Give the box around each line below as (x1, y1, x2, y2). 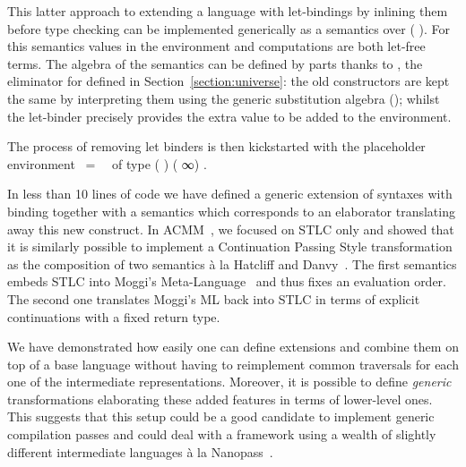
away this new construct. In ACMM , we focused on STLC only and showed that (7, 219, 454, 238)
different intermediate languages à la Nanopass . (7, 442, 273, 461)
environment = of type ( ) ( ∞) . (7, 154, 207, 173)
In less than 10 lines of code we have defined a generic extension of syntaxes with (7, 184, 453, 203)
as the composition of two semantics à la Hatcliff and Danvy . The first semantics (7, 254, 457, 273)
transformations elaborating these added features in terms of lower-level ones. (7, 389, 433, 408)
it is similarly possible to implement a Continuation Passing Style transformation (7, 237, 453, 256)
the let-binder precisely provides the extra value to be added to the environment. (7, 106, 452, 125)
